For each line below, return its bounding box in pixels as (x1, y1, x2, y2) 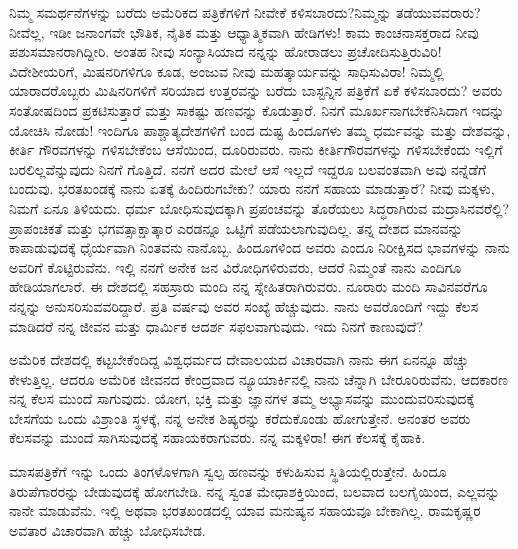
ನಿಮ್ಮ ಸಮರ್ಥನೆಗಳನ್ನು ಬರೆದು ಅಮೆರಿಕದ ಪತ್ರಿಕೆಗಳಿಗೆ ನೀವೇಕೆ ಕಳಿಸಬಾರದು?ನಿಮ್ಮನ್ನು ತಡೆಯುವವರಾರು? (9, 2, 481, 22)
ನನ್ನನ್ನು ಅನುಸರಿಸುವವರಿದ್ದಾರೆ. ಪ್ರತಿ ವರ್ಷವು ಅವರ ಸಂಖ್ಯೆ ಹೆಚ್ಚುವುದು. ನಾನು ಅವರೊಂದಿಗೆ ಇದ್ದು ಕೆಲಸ (9, 295, 479, 316)
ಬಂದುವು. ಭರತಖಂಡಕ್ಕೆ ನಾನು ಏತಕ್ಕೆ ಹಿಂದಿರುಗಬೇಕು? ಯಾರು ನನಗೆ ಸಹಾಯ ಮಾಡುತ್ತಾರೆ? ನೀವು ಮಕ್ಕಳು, (9, 178, 495, 199)
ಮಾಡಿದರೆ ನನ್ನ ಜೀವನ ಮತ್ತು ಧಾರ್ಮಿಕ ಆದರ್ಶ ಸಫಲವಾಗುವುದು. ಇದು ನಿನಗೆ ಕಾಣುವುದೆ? (9, 315, 423, 336)
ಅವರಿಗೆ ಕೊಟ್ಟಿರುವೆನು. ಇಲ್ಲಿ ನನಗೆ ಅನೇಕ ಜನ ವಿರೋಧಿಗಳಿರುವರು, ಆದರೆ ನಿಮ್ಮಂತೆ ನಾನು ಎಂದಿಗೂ (9, 256, 462, 277)
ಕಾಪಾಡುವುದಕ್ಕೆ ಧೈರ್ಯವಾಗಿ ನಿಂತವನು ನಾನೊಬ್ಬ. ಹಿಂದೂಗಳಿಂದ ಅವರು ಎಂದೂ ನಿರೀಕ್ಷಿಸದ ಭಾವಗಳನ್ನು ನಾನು (9, 237, 510, 258)
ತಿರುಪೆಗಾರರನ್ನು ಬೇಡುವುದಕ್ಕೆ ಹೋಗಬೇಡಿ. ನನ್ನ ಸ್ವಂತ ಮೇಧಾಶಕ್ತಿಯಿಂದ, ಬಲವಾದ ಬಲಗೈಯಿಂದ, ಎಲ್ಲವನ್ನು (9, 480, 500, 501)
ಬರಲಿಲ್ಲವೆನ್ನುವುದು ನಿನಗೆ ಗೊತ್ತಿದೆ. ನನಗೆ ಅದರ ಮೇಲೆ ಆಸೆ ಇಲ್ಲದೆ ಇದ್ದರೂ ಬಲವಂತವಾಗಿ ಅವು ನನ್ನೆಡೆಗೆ (9, 158, 487, 179)
